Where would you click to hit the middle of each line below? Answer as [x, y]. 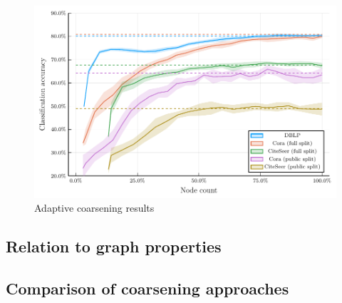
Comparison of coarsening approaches [147, 288]
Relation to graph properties [114, 246]
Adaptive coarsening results [94, 208]
